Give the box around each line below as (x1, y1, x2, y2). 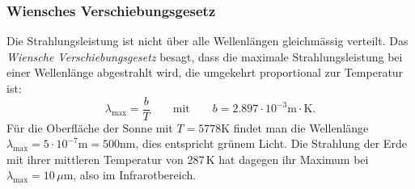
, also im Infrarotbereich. (73, 166, 197, 183)
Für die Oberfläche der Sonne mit (6, 119, 173, 136)
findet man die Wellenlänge (233, 119, 369, 136)
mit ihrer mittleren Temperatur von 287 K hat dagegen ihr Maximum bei (6, 150, 369, 167)
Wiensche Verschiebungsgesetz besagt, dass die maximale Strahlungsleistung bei (6, 48, 403, 65)
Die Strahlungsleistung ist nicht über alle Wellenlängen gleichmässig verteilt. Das (6, 32, 409, 49)
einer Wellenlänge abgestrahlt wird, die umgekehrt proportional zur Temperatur (6, 64, 404, 81)
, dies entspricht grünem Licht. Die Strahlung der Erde (135, 135, 407, 152)
